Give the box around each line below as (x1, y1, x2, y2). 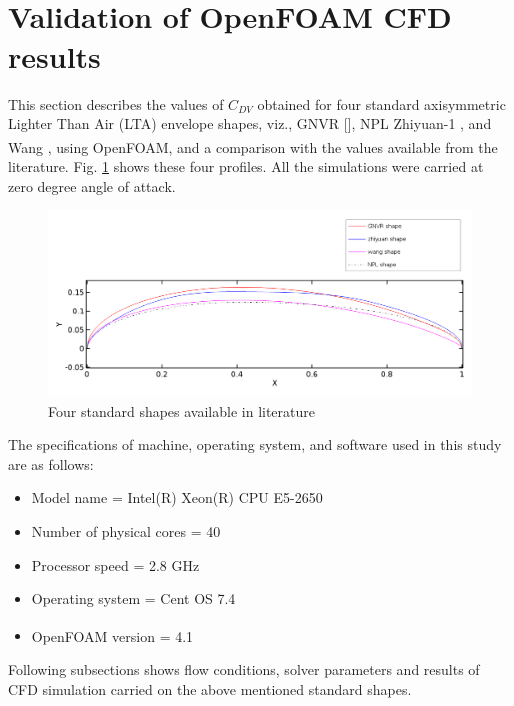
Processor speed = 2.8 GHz (31, 554, 200, 575)
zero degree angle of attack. (8, 175, 176, 196)
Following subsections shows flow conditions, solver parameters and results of (8, 659, 480, 679)
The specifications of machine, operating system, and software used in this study (8, 434, 502, 455)
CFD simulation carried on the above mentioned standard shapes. (8, 678, 412, 699)
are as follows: (8, 453, 94, 474)
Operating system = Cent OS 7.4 (31, 588, 236, 609)
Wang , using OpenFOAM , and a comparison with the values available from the (8, 136, 498, 157)
